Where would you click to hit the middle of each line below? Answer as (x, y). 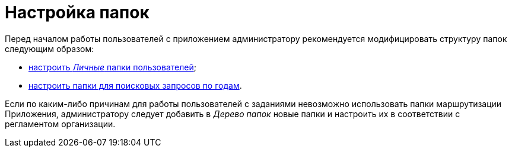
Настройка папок (77, 12)
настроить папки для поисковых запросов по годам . (135, 85)
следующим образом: (50, 48)
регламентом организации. (60, 124)
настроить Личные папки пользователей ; (112, 67)
